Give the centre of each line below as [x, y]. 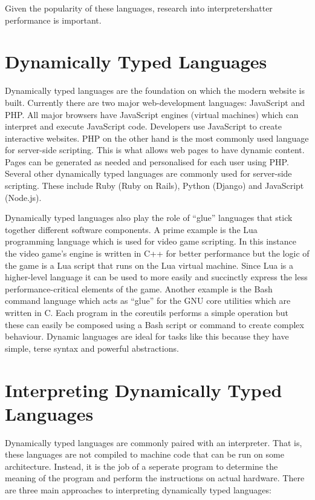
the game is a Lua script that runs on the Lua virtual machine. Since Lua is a [149, 265]
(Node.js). [23, 197]
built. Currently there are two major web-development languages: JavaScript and [155, 102]
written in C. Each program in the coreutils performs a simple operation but [147, 312]
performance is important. [53, 20]
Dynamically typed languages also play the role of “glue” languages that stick [149, 218]
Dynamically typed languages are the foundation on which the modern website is [155, 90]
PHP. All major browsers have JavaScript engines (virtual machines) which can [152, 114]
